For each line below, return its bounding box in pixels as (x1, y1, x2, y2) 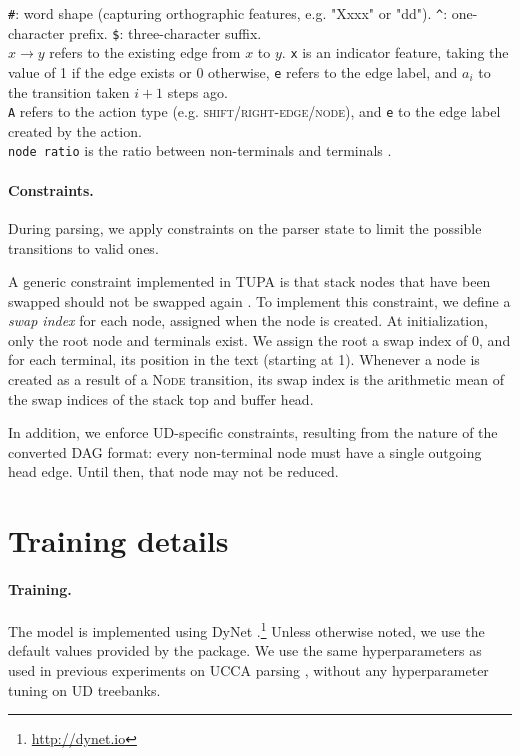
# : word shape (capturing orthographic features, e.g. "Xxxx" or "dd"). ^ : (8, 3, 448, 23)
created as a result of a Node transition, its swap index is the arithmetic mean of (8, 369, 505, 390)
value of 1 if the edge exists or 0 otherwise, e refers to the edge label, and (8, 61, 458, 82)
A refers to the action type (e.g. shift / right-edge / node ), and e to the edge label (8, 101, 501, 122)
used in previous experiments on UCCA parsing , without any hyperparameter (8, 660, 489, 681)
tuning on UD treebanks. (8, 679, 161, 700)
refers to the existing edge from (49, 42, 241, 63)
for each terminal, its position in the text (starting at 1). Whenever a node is (8, 349, 480, 370)
